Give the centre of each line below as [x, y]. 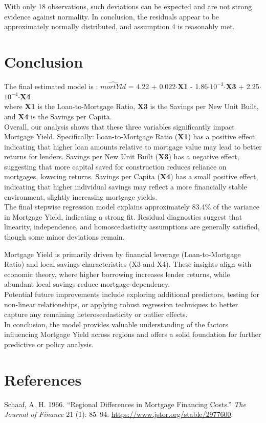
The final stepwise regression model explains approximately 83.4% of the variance [132, 207]
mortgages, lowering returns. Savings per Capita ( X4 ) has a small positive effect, [131, 176]
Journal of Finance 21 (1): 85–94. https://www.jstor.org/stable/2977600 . [119, 414]
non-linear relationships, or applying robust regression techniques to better [121, 304]
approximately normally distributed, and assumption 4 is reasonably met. [119, 26]
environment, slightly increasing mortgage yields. [81, 196]
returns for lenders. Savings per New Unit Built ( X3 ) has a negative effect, [122, 156]
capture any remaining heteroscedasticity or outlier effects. [96, 314]
